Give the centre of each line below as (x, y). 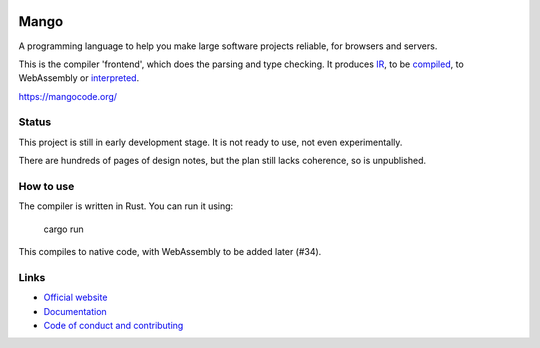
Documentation (75, 311)
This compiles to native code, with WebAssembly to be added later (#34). (170, 252)
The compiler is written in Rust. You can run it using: (126, 206)
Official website (75, 297)
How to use (46, 186)
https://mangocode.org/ (68, 96)
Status (35, 122)
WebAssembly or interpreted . (79, 78)
